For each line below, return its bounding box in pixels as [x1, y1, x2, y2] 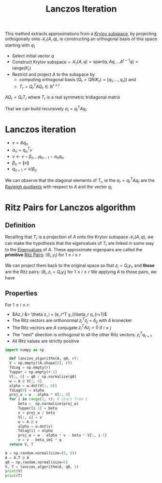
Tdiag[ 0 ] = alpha [9, 388, 44, 393]
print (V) [5, 469, 23, 474]
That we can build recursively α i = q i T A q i [5, 105, 87, 113]
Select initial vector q [12, 52, 54, 59]
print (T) [5, 473, 23, 478]
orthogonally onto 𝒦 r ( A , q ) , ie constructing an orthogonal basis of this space [5, 36, 157, 43]
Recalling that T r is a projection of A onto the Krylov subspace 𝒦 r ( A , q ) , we [5, 234, 154, 241]
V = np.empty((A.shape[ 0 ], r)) [9, 361, 73, 365]
